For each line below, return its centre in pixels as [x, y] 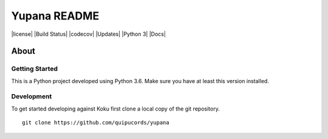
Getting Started [34, 69]
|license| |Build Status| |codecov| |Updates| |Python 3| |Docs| [89, 34]
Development [32, 97]
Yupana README [55, 16]
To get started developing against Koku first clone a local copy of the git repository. [115, 109]
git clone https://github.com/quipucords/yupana [96, 123]
